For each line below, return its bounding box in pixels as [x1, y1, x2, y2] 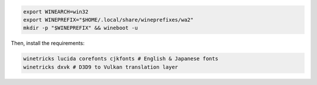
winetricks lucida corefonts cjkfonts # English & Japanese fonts [23, 56, 218, 62]
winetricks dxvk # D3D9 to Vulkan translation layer [23, 63, 178, 70]
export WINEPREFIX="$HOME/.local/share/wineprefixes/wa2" [23, 16, 194, 23]
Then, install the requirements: [11, 40, 85, 47]
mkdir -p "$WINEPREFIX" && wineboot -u [23, 25, 138, 32]
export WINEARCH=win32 [23, 8, 89, 15]
